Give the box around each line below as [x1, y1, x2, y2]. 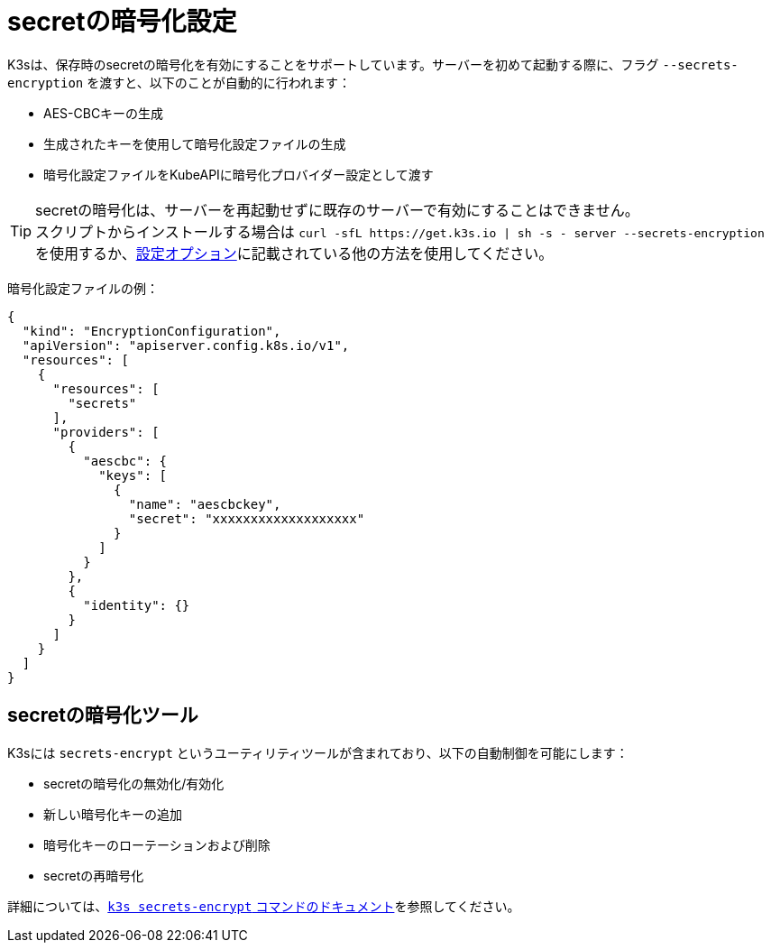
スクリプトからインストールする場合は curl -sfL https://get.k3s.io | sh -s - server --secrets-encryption [35, 222, 765, 241]
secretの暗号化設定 [7, 6, 237, 37]
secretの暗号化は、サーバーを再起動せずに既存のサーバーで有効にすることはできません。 [35, 200, 639, 219]
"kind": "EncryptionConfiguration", [22, 323, 281, 338]
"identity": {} [83, 597, 190, 613]
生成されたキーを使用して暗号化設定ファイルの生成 [43, 135, 346, 152]
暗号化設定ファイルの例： [7, 280, 159, 296]
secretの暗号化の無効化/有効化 [43, 775, 225, 791]
